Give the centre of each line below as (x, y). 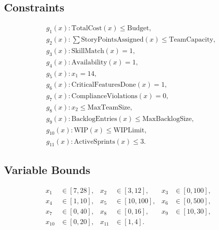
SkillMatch (88, 51)
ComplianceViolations (105, 96)
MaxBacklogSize (167, 119)
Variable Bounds (47, 169)
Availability (89, 62)
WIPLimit (129, 130)
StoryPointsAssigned (112, 40)
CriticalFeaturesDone (104, 85)
